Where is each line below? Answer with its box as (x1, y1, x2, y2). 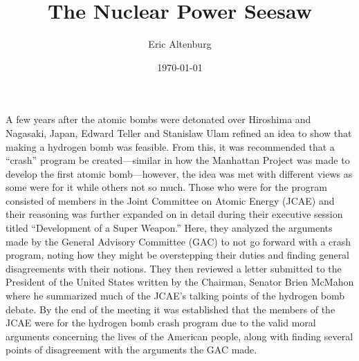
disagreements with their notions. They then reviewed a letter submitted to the (6, 261, 342, 275)
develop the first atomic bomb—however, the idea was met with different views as (6, 166, 353, 180)
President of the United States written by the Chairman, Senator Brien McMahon (6, 275, 354, 289)
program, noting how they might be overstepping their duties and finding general (6, 248, 350, 262)
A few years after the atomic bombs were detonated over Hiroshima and (6, 112, 311, 127)
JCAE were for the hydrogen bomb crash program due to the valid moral (6, 315, 316, 330)
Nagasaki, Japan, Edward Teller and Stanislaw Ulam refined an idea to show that (6, 125, 352, 140)
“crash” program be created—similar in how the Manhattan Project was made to (6, 153, 350, 167)
